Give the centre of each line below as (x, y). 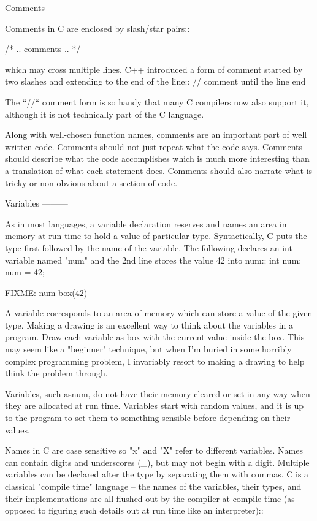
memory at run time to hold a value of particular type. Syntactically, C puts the (156, 236)
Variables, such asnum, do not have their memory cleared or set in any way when (158, 393)
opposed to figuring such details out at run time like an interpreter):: (134, 510)
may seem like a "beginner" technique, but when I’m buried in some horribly (148, 349)
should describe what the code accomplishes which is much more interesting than (157, 158)
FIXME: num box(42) (46, 292)
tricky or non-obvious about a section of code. (91, 182)
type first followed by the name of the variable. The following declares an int (149, 247)
